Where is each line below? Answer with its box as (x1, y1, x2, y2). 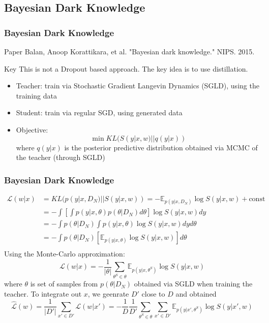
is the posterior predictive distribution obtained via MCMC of (64, 142, 258, 152)
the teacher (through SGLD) (16, 152, 105, 163)
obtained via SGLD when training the (134, 278, 253, 289)
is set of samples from (30, 278, 98, 289)
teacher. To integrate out (4, 288, 82, 299)
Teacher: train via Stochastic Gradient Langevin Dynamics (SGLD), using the (16, 80, 259, 91)
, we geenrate (87, 288, 129, 299)
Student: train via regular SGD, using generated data (16, 107, 183, 118)
